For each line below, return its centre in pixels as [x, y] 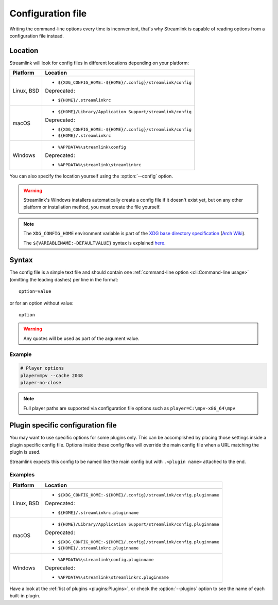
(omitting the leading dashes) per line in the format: [64, 279]
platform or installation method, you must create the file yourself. [92, 207]
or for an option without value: [42, 303]
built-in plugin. [25, 596]
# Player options [42, 368]
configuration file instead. [37, 35]
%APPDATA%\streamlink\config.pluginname [106, 559]
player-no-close [41, 383]
